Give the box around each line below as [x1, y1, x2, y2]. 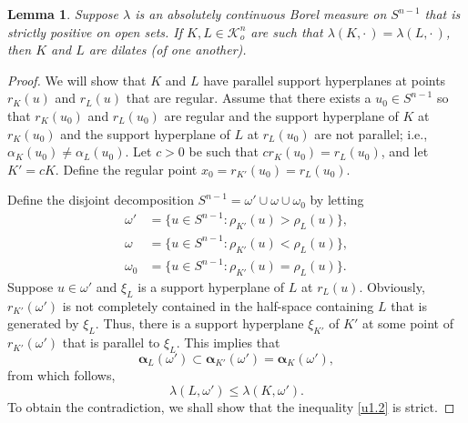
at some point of [361, 314, 454, 333]
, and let [381, 142, 429, 161]
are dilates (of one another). [88, 40, 247, 59]
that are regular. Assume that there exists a [126, 88, 371, 107]
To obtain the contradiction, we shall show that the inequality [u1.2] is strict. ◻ [7, 397, 455, 416]
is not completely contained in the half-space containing [62, 296, 374, 315]
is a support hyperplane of [137, 277, 285, 296]
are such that [250, 22, 323, 41]
